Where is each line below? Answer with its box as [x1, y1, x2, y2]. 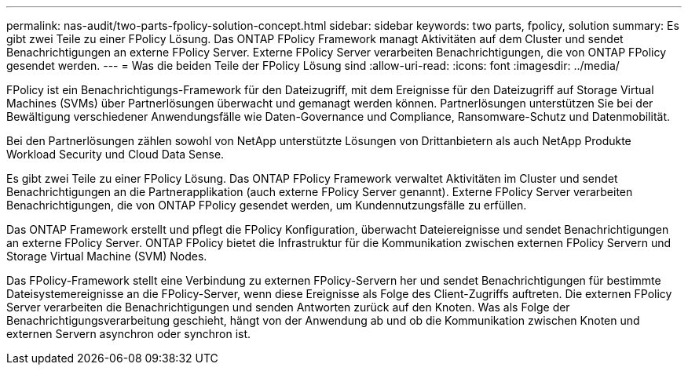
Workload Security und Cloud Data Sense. [6, 147, 225, 161]
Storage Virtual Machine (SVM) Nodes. [6, 249, 207, 263]
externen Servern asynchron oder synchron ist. [6, 327, 251, 340]
